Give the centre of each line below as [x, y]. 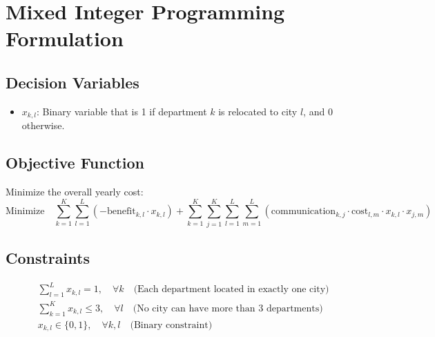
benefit [122, 212]
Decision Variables [72, 82]
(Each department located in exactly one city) [231, 290]
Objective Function [75, 163]
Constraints [48, 258]
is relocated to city [258, 111]
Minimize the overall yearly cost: [75, 192]
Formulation [65, 38]
